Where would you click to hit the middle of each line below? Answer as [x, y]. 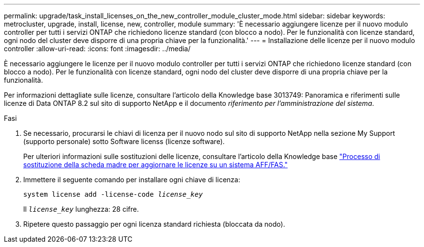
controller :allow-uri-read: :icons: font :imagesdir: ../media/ [97, 49]
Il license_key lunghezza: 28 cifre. [81, 209]
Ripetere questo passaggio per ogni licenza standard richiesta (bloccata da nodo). [154, 224]
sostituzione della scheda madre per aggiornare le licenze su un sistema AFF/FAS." [156, 165]
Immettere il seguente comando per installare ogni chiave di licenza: [132, 180]
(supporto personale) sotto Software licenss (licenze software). [124, 141]
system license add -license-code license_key [113, 194]
